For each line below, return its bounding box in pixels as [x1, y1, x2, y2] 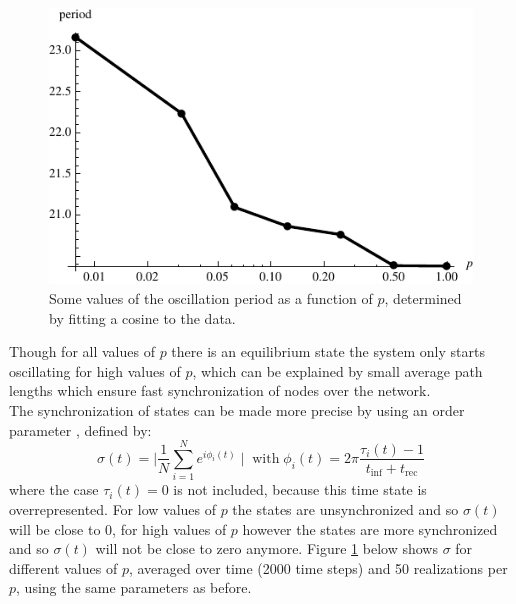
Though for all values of [9, 341, 155, 362]
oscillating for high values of [9, 360, 181, 381]
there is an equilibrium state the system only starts [171, 341, 485, 362]
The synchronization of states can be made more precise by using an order [9, 400, 465, 420]
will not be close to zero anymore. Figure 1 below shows [95, 538, 438, 559]
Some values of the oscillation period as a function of [49, 288, 373, 309]
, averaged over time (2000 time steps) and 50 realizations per [128, 557, 508, 578]
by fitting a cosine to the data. [49, 307, 236, 328]
